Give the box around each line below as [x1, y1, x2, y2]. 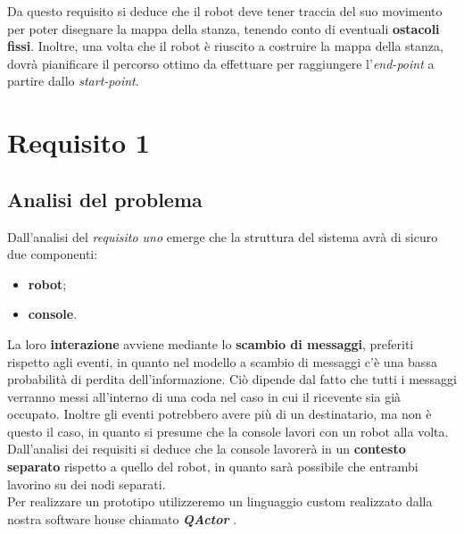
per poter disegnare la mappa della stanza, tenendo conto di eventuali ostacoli [7, 19, 440, 38]
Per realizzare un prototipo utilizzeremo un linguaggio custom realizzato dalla [7, 492, 433, 511]
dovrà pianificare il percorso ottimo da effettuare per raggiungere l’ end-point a [7, 54, 435, 72]
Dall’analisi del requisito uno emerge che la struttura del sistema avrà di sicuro [7, 227, 438, 246]
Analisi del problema [7, 185, 203, 213]
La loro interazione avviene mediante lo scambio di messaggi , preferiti [7, 334, 414, 353]
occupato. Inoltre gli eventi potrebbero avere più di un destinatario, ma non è [7, 405, 432, 423]
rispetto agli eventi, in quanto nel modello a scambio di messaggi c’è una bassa [7, 352, 437, 371]
